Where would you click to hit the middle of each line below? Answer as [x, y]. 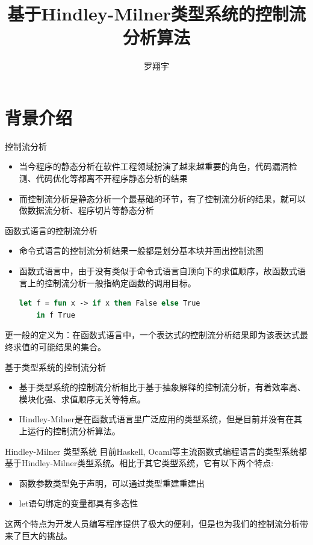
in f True [56, 315]
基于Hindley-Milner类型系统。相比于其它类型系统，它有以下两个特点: [139, 463]
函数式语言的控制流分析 [51, 230]
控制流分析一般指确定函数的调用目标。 [120, 282]
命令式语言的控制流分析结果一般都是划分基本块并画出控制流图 [141, 251]
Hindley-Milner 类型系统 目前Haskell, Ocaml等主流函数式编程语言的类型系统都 [156, 451]
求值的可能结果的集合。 [59, 346]
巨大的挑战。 [47, 535]
